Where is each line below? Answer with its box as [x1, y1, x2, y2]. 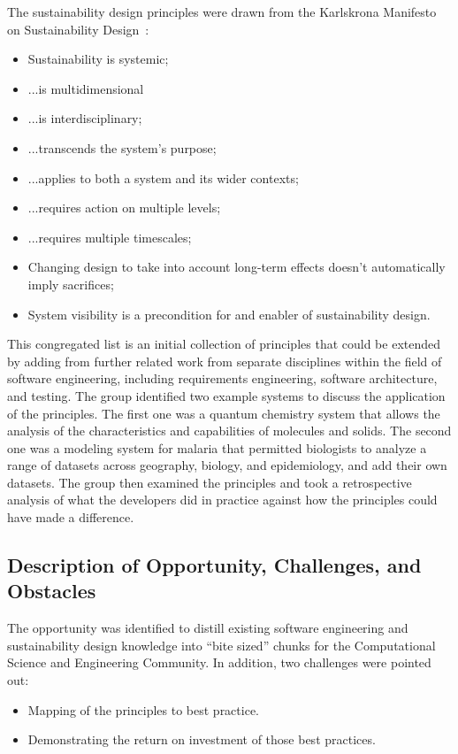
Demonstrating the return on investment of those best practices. [27, 730, 376, 749]
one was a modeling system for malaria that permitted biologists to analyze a [7, 438, 427, 457]
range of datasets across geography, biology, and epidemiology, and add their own [7, 456, 447, 474]
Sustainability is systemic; [27, 50, 169, 68]
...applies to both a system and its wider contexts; [27, 168, 299, 187]
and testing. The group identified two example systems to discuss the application [7, 386, 446, 404]
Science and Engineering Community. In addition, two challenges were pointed [7, 653, 431, 672]
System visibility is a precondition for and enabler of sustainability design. [27, 304, 431, 323]
